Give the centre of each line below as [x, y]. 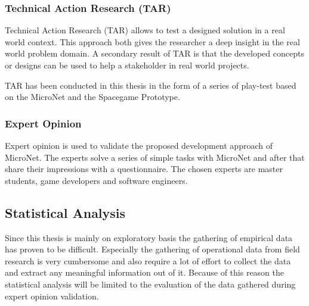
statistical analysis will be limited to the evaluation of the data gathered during [150, 284]
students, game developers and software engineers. [96, 180]
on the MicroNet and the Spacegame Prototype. [92, 97]
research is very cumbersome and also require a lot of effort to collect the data [148, 260]
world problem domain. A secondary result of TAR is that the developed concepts [154, 53]
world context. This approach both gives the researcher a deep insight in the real [152, 41]
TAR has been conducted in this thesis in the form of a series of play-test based [151, 85]
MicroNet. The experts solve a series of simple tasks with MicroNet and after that [155, 157]
